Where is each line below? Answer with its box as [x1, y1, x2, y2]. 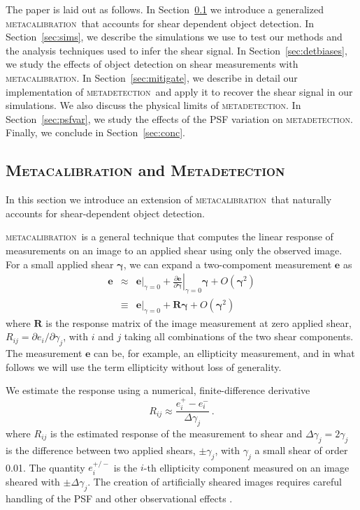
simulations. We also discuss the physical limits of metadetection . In [6, 98, 301, 112]
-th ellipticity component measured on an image [143, 460, 350, 474]
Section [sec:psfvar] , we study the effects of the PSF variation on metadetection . [6, 111, 353, 126]
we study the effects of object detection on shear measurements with [6, 57, 298, 71]
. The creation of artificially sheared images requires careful [87, 474, 342, 488]
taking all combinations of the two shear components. [124, 329, 354, 344]
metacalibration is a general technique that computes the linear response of [6, 229, 333, 244]
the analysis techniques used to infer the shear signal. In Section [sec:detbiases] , [6, 43, 347, 57]
